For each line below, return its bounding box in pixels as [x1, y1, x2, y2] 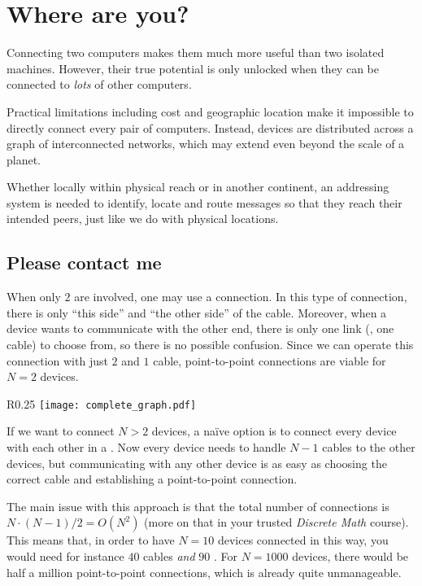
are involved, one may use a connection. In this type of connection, [74, 288, 407, 305]
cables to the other [322, 439, 415, 456]
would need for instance [7, 548, 124, 565]
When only [7, 288, 61, 305]
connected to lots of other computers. [7, 76, 192, 93]
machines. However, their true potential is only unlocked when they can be [7, 59, 379, 77]
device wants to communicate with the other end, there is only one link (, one [7, 320, 394, 337]
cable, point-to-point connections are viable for [153, 352, 386, 369]
